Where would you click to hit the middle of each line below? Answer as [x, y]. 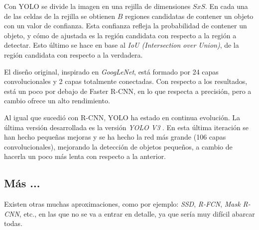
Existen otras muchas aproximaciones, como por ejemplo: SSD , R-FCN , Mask [122, 204]
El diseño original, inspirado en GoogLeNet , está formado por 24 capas [111, 71]
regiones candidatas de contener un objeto [189, 16]
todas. [13, 223]
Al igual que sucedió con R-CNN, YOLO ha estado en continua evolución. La [122, 117]
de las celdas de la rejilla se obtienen [60, 16]
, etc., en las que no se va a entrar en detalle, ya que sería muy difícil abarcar [137, 213]
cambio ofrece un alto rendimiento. [57, 101]
